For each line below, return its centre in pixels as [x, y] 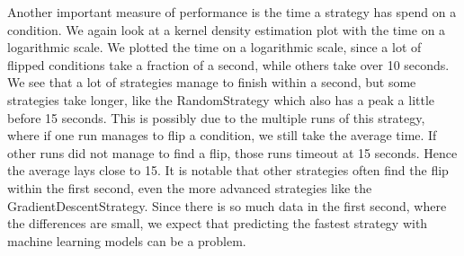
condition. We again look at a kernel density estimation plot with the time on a [227, 29]
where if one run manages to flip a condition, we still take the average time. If [222, 135]
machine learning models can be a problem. [127, 240]
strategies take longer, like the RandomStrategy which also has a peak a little [221, 99]
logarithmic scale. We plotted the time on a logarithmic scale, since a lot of [214, 47]
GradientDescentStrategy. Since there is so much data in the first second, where [227, 205]
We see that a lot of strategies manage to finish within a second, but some [212, 82]
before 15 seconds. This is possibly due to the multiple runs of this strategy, [216, 117]
